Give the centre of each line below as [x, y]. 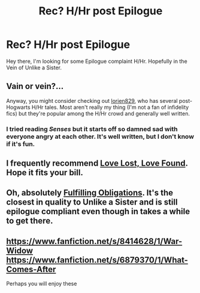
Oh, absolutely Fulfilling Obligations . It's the [90, 193]
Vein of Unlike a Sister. [34, 68]
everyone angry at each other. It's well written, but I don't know [100, 136]
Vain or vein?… [35, 86]
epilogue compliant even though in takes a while [98, 211]
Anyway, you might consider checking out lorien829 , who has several [92, 100]
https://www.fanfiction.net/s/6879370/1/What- [97, 260]
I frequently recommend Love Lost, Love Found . [97, 164]
